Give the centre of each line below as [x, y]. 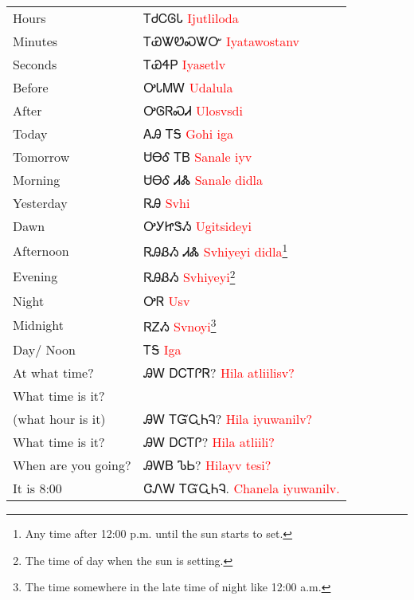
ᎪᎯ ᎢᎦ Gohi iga [188, 133]
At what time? [53, 372]
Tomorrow [41, 157]
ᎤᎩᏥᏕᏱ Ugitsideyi [198, 226]
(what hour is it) [59, 418]
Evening [35, 276]
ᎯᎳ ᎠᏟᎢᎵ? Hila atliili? [209, 441]
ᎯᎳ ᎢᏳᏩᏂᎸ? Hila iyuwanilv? [228, 418]
